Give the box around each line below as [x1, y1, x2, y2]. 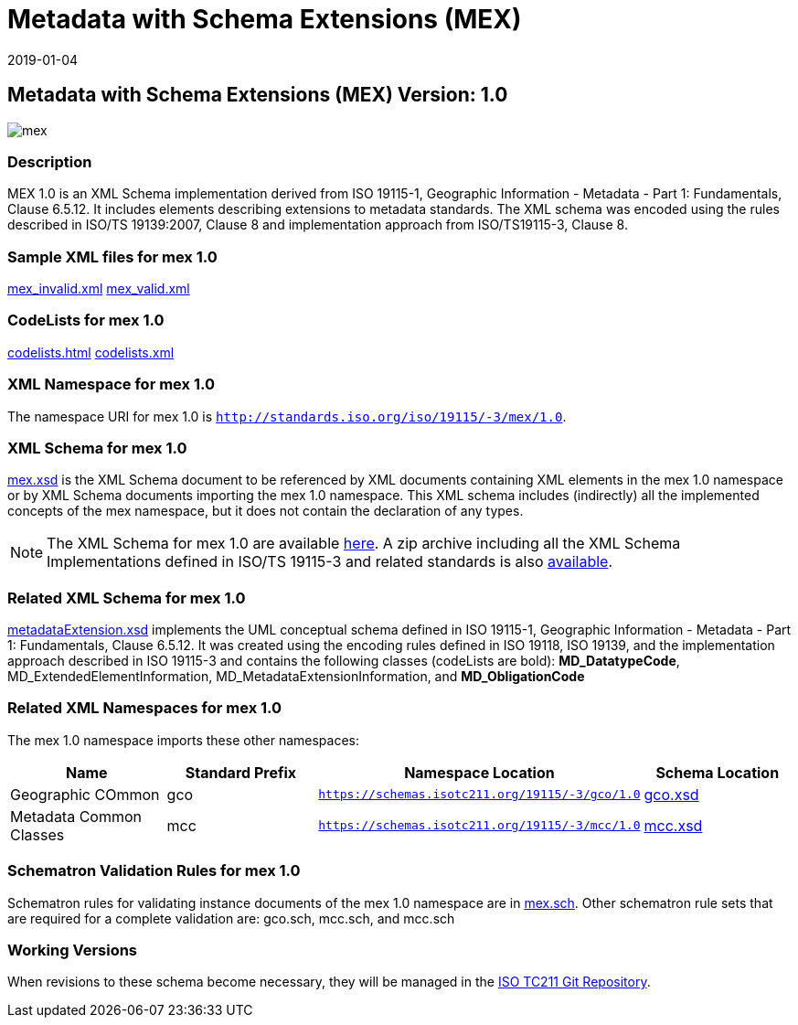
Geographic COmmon [10, 785, 160, 804]
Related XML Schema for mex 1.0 [7, 588, 246, 607]
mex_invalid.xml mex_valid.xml [7, 281, 190, 297]
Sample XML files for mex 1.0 [7, 247, 218, 266]
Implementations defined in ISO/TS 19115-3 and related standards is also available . [47, 552, 612, 571]
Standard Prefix [185, 763, 297, 782]
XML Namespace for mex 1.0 [7, 375, 215, 394]
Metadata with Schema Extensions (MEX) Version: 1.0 [7, 83, 508, 107]
